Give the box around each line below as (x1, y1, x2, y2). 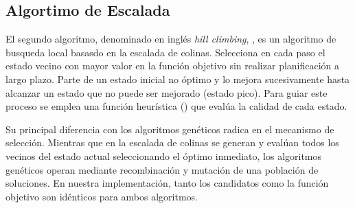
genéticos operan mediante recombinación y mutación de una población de (5, 162, 319, 176)
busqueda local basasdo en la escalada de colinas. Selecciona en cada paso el (5, 45, 325, 59)
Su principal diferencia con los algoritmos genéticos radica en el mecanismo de (5, 122, 334, 136)
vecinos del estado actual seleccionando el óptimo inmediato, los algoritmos (5, 148, 322, 163)
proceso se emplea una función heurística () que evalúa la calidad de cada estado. (5, 99, 347, 113)
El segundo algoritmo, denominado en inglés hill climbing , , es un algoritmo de (5, 32, 336, 46)
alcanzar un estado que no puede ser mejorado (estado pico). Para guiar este (5, 85, 328, 100)
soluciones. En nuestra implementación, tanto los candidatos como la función (5, 176, 329, 190)
